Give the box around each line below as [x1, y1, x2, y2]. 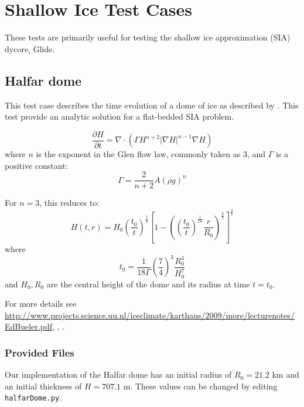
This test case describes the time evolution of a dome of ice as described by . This [5, 99, 299, 111]
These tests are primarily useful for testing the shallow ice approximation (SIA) [5, 31, 291, 43]
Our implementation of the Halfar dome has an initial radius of [5, 368, 232, 381]
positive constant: [5, 159, 68, 171]
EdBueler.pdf [5, 320, 52, 333]
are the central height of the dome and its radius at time [46, 277, 250, 290]
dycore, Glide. [5, 42, 55, 55]
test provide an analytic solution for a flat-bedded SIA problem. [5, 110, 234, 123]
